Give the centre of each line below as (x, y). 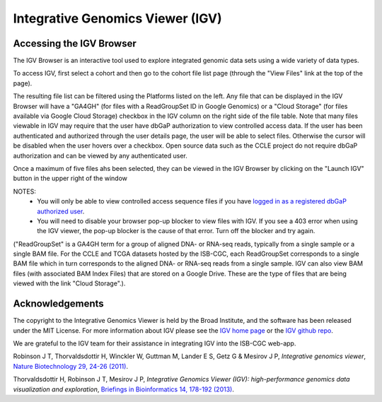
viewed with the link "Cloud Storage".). (69, 283)
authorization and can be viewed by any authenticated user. (100, 155)
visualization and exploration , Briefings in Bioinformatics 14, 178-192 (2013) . (124, 389)
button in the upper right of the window (70, 178)
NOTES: (25, 191)
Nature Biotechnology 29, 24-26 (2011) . (71, 366)
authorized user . (61, 211)
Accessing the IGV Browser (75, 43)
